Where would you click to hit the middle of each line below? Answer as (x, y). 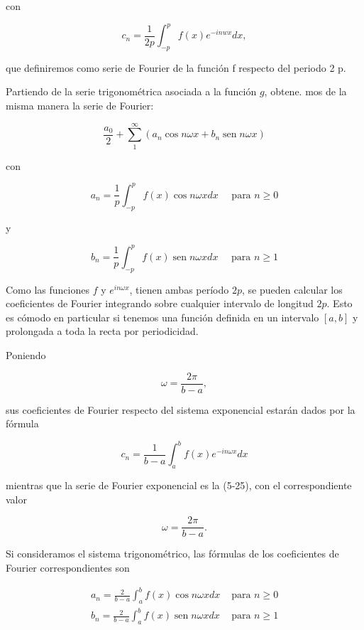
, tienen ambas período (179, 289)
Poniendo (26, 354)
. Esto (340, 303)
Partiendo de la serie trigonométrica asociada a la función (131, 91)
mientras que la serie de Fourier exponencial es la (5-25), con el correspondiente (179, 485)
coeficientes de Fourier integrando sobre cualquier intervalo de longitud (160, 303)
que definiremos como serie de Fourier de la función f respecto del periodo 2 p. (176, 67)
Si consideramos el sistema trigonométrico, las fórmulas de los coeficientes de (172, 554)
